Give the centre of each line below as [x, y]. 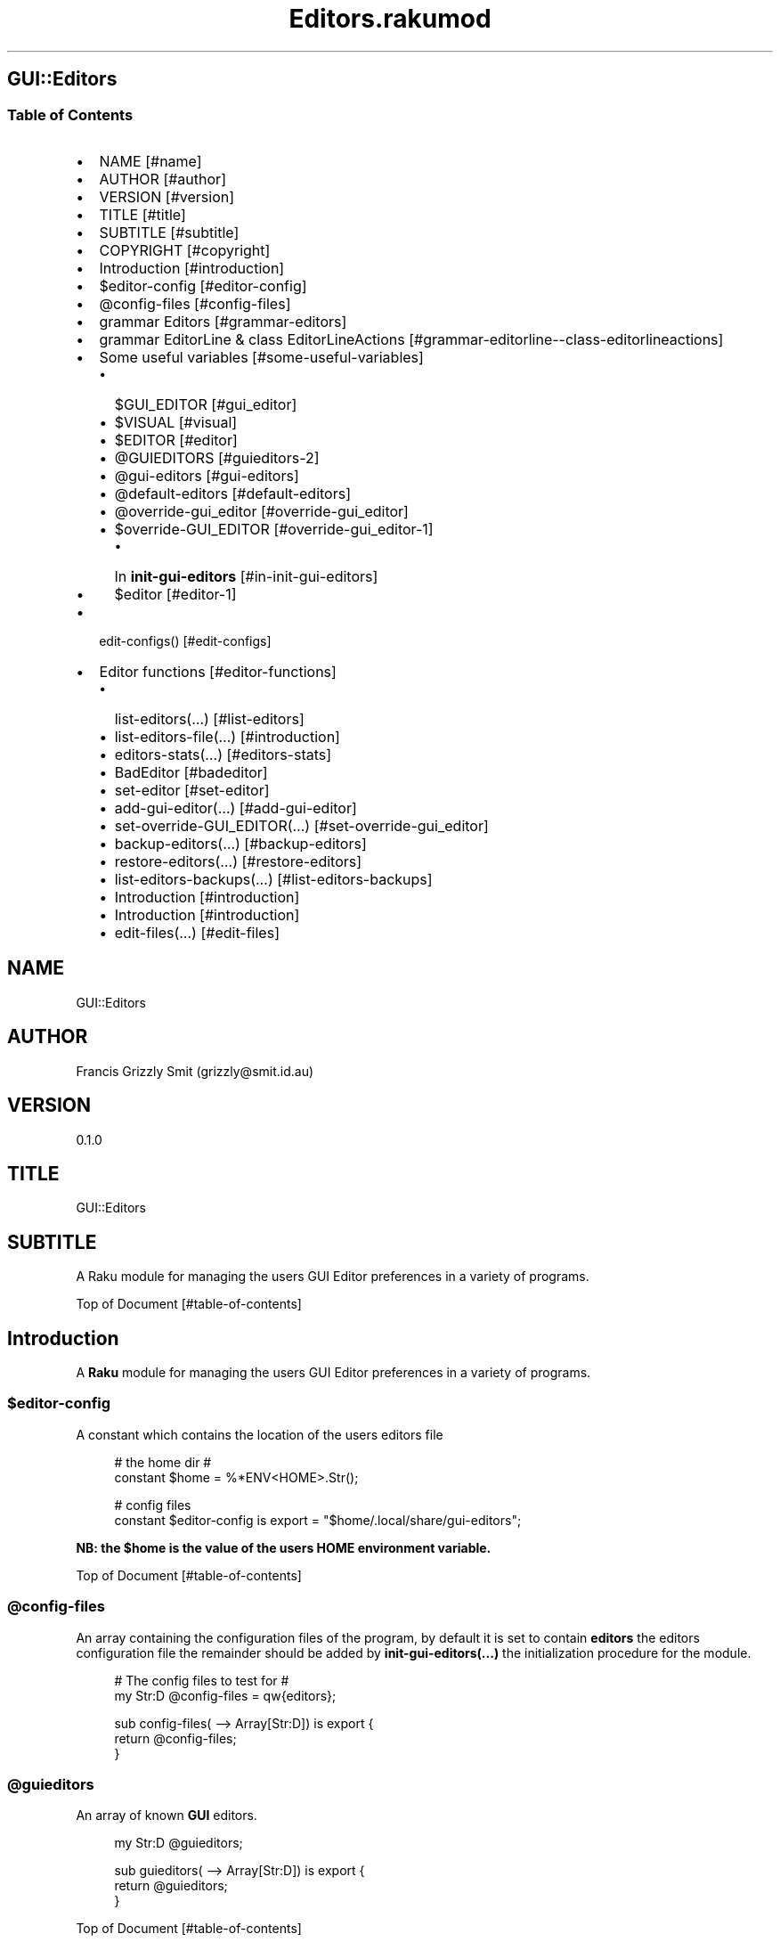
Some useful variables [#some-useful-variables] [261, 357]
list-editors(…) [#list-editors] [209, 718]
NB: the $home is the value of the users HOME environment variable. [284, 1547]
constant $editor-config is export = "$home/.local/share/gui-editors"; [318, 1520]
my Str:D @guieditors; [179, 1843]
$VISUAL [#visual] [176, 422]
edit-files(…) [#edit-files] [197, 932]
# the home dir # [163, 1462]
